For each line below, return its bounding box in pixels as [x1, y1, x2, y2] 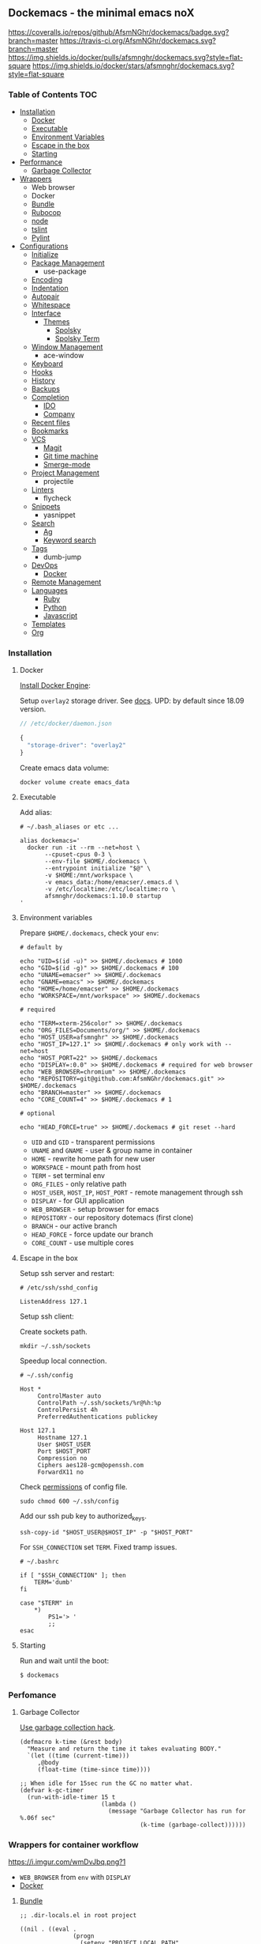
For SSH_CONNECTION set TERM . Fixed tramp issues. [19, 1542, 177, 1552]
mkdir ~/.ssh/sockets [19, 1342, 91, 1350]
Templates [31, 620, 65, 629]
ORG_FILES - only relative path [31, 1179, 127, 1188]
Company [43, 410, 75, 419]
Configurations [19, 241, 69, 251]
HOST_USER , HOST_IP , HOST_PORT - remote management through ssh [31, 1187, 243, 1197]
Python [43, 602, 67, 612]
